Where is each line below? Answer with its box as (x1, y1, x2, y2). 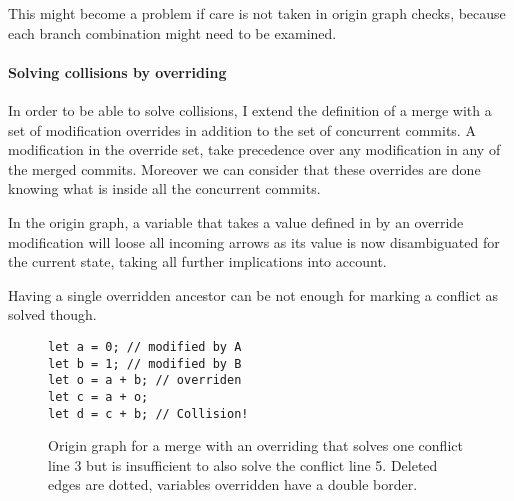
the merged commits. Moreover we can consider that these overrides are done (8, 158, 481, 179)
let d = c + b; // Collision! (48, 406, 249, 421)
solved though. (8, 304, 97, 325)
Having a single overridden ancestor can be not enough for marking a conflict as (8, 284, 499, 305)
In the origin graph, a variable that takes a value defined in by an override (8, 211, 464, 232)
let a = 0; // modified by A (48, 339, 242, 354)
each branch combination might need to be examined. (8, 22, 337, 43)
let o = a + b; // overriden (48, 373, 242, 388)
